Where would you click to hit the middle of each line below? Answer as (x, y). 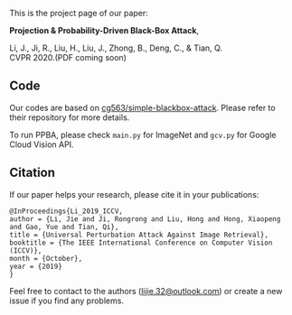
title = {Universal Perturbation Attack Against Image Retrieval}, (139, 235)
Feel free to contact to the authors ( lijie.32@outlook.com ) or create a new (146, 291)
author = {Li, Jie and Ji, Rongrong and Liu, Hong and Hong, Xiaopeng (145, 219)
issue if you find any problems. (67, 301)
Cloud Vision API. (42, 144)
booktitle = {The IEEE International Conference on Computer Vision (141, 243)
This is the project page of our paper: (79, 13)
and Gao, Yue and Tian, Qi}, (64, 227)
